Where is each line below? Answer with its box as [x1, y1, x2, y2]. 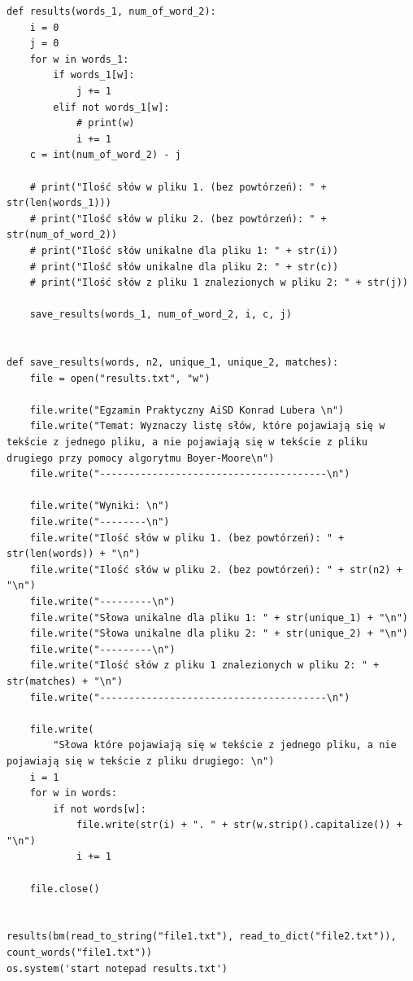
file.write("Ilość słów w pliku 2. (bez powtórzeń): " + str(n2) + [29, 563, 402, 576]
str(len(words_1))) [7, 197, 111, 209]
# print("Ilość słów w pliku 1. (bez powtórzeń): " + [29, 181, 327, 193]
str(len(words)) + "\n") [7, 548, 141, 560]
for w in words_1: [29, 53, 129, 65]
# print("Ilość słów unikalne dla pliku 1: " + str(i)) [29, 244, 339, 256]
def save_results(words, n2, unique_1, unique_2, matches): [7, 357, 339, 369]
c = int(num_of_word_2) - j [29, 149, 181, 161]
